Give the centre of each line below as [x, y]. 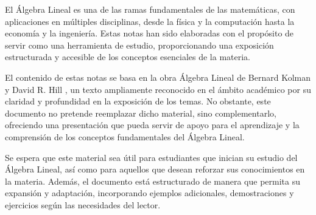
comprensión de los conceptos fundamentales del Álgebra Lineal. [125, 136]
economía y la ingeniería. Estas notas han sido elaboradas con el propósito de [149, 33]
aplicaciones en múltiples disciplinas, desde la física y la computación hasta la [150, 21]
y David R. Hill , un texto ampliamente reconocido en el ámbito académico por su [158, 89]
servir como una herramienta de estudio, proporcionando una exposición [139, 45]
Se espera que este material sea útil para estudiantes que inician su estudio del [151, 157]
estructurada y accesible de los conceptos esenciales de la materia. [128, 57]
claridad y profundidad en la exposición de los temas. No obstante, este [138, 101]
